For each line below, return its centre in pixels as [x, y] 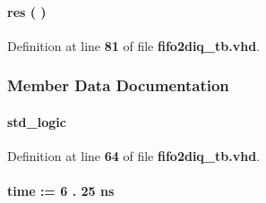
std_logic [37, 121]
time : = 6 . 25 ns [61, 191]
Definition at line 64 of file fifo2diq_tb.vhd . [134, 156]
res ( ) [27, 11]
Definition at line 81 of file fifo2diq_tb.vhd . [134, 45]
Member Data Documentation [118, 85]
